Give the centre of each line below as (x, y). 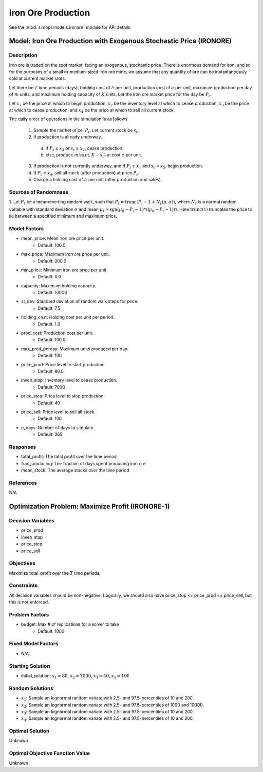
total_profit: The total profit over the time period (69, 457)
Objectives (22, 564)
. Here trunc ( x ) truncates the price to (215, 209)
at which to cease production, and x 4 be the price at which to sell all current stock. (92, 111)
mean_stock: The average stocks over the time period (75, 471)
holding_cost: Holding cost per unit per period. (68, 317)
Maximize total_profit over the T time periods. (55, 573)
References (23, 483)
